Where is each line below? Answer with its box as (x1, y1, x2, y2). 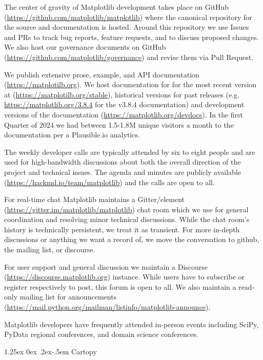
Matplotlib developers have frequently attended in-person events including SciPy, (4, 318, 259, 329)
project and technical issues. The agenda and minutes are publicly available (4, 166, 241, 177)
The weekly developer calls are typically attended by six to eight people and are (4, 146, 255, 157)
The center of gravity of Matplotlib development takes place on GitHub (4, 2, 229, 12)
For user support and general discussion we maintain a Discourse (4, 261, 208, 272)
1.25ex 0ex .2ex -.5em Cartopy (4, 346, 97, 356)
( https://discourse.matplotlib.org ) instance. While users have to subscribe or (4, 271, 245, 282)
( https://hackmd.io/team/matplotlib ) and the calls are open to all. (4, 176, 215, 187)
